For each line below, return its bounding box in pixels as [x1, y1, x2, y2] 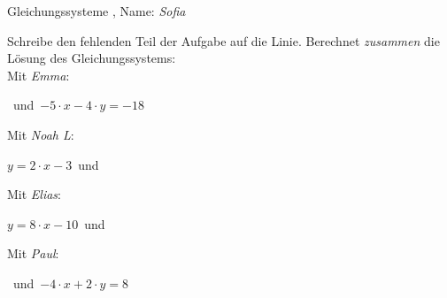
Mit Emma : [7, 65, 70, 84]
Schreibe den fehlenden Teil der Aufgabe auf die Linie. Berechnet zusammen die [7, 31, 440, 50]
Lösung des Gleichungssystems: [7, 49, 176, 67]
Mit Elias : [7, 185, 62, 203]
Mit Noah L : [7, 125, 74, 143]
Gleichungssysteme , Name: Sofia [7, 2, 186, 19]
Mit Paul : [7, 244, 59, 263]
